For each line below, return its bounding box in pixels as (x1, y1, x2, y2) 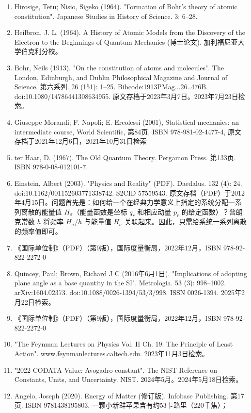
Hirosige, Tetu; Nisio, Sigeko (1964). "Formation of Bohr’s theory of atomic (14, 1, 237, 11)
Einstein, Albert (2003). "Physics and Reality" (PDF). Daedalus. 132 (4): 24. (14, 178, 242, 188)
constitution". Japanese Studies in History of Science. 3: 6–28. (14, 11, 198, 21)
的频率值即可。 (14, 226, 62, 236)
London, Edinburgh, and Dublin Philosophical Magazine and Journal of (14, 72, 227, 82)
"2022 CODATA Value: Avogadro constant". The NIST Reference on (14, 364, 217, 375)
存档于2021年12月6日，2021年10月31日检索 (14, 136, 147, 146)
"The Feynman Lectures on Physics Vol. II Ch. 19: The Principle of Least (14, 339, 233, 349)
